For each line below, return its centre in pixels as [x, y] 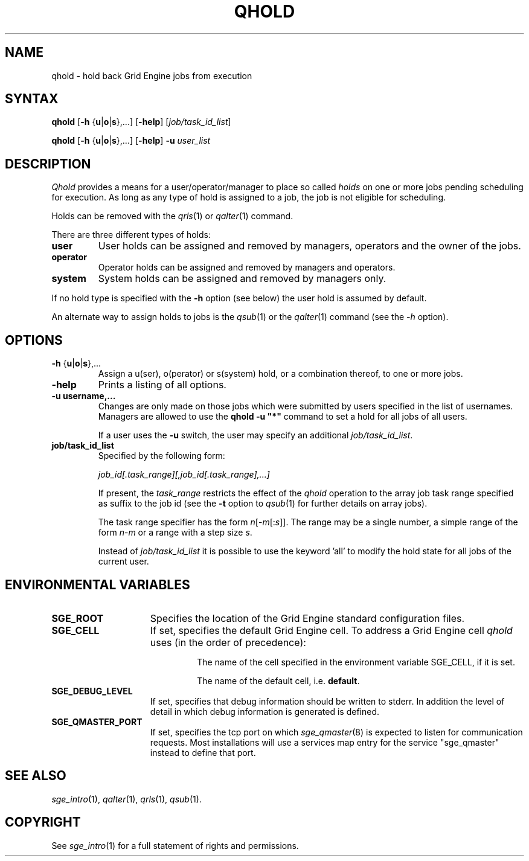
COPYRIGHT [43, 822]
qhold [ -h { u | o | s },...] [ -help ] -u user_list [131, 141]
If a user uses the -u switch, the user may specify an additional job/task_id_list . [255, 435]
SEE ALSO [36, 776]
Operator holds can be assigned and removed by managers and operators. [247, 267]
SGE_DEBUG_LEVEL [92, 691]
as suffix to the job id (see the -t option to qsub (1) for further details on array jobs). [263, 504]
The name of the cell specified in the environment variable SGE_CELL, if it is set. [356, 662]
